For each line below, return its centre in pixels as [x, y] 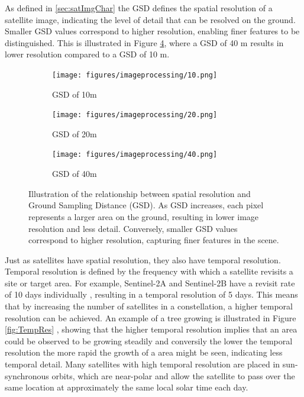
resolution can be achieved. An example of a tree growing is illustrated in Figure [151, 317]
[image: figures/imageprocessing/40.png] [135, 155]
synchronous [27, 375]
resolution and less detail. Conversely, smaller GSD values [133, 228]
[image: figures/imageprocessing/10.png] [135, 75]
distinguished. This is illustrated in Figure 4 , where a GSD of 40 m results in [144, 42]
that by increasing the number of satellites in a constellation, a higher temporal [149, 306]
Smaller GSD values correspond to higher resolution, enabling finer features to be [152, 31]
